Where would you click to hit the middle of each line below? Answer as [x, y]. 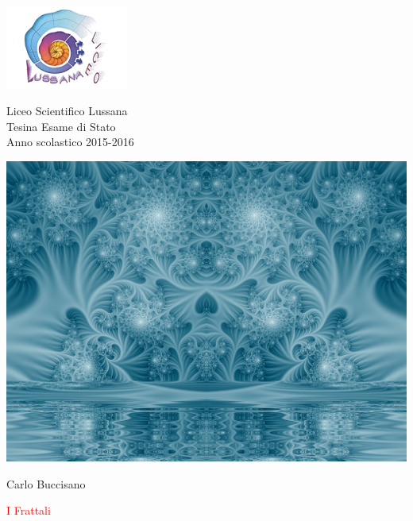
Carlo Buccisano [46, 483]
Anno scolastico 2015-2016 [70, 142]
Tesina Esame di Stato [61, 126]
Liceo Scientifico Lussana [67, 111]
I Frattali [29, 510]
